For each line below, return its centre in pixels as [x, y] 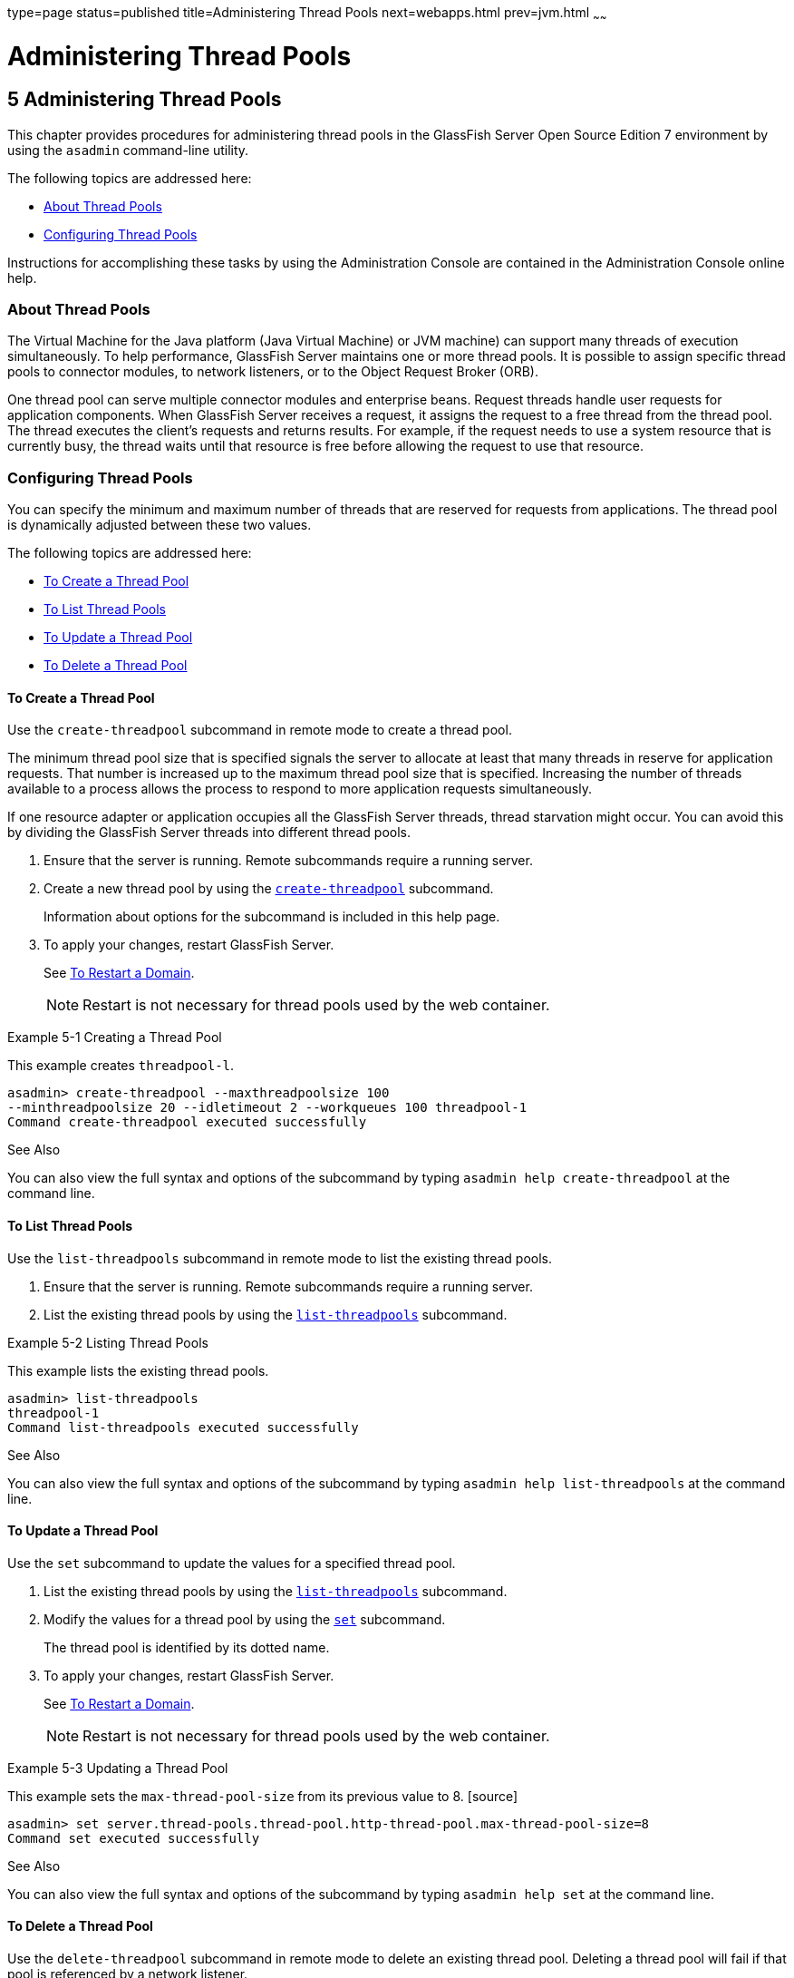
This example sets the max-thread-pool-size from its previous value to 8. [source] [263, 1796]
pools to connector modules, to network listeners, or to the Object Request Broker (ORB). [273, 372]
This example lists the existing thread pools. [138, 1370]
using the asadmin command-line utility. [128, 150]
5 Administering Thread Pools [145, 100]
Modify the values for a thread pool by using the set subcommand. [245, 1619]
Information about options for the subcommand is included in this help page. [272, 917]
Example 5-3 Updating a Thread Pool [118, 1768]
